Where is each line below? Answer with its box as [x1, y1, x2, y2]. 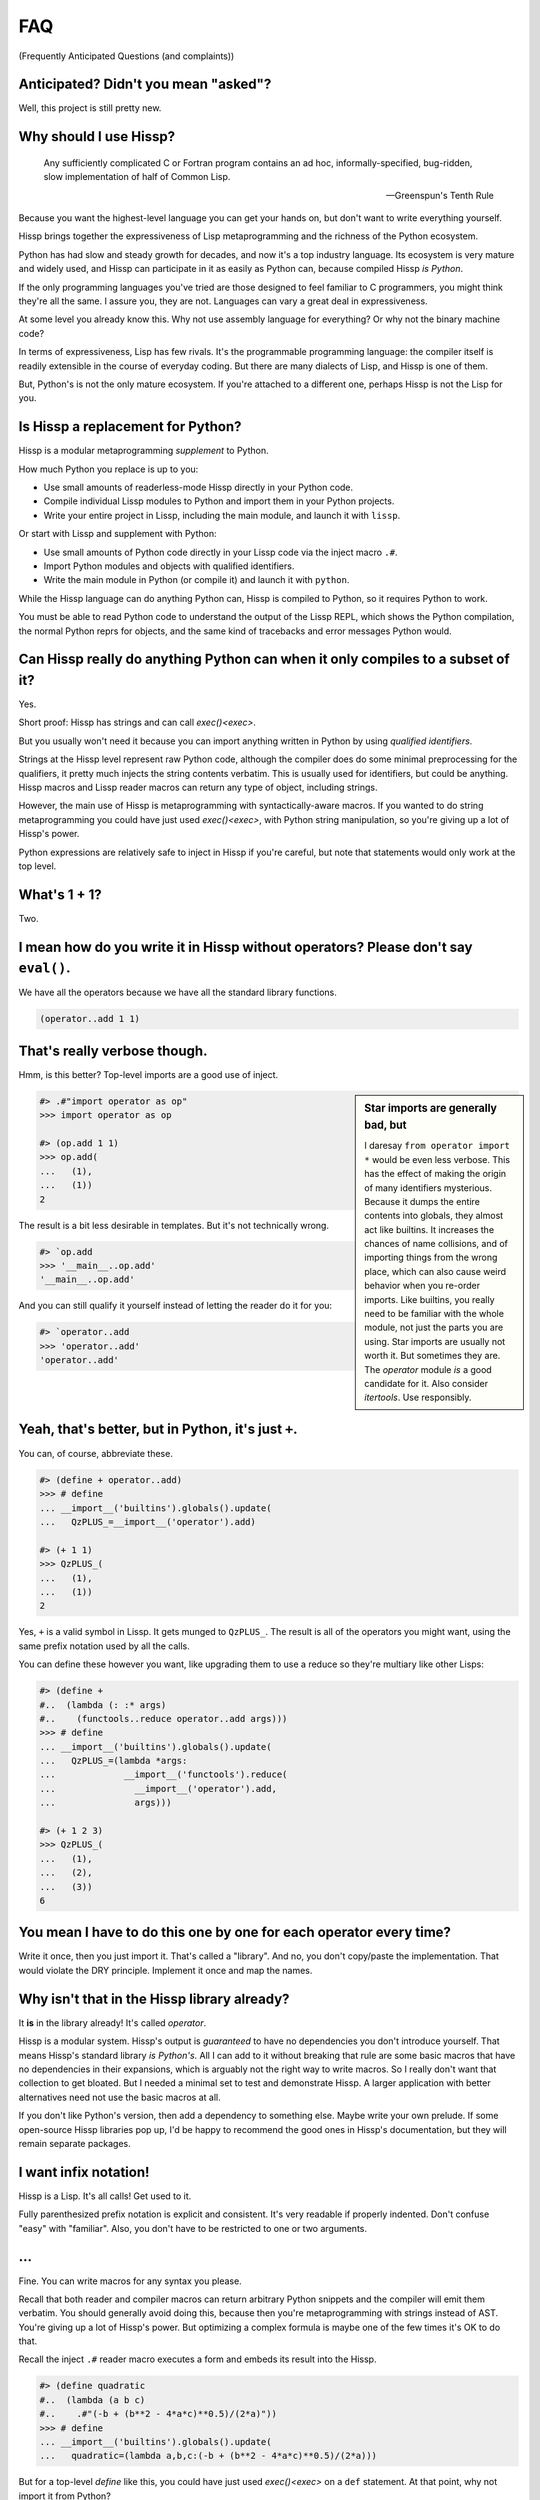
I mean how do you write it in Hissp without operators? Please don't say [18, 938, 473, 955]
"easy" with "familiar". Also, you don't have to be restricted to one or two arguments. [18, 2222, 368, 2234]
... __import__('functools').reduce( [39, 1769, 288, 1780]
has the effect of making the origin [364, 1168, 507, 1180]
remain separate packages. [18, 2137, 132, 2149]
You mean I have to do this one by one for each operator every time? [18, 1924, 452, 1941]
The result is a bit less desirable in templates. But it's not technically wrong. [18, 1219, 330, 1231]
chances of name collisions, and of [364, 1238, 509, 1250]
